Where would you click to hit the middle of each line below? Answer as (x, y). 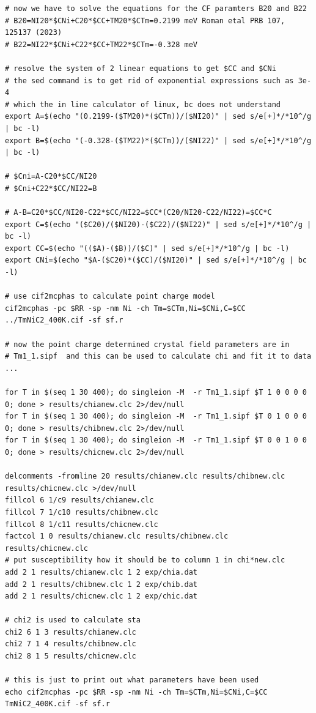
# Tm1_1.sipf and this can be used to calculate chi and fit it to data (158, 356)
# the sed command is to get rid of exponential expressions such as (149, 80)
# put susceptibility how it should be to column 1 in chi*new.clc (145, 560)
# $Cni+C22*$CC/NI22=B (51, 188)
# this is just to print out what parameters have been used (132, 680)
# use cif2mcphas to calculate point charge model (110, 297)
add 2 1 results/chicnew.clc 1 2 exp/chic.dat (101, 596)
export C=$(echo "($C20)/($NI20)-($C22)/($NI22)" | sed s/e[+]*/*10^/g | (158, 224)
